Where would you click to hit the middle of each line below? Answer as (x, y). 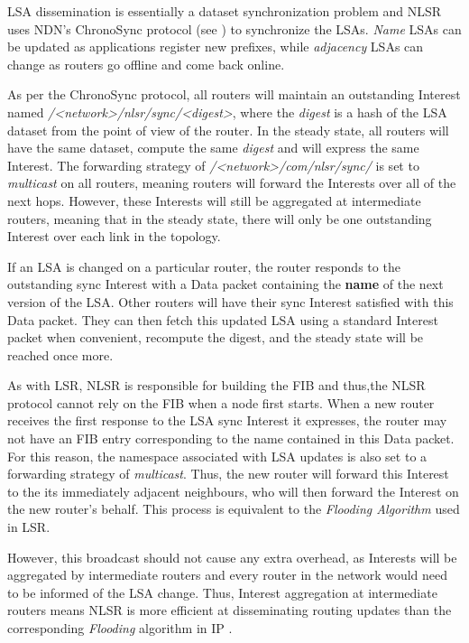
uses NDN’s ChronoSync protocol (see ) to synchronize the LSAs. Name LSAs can (234, 28)
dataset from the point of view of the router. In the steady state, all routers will (228, 130)
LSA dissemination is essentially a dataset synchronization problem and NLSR (225, 11)
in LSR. (29, 527)
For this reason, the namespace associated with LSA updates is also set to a (217, 456)
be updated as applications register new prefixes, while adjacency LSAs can (216, 47)
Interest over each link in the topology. (114, 236)
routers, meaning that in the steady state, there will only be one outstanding (220, 218)
